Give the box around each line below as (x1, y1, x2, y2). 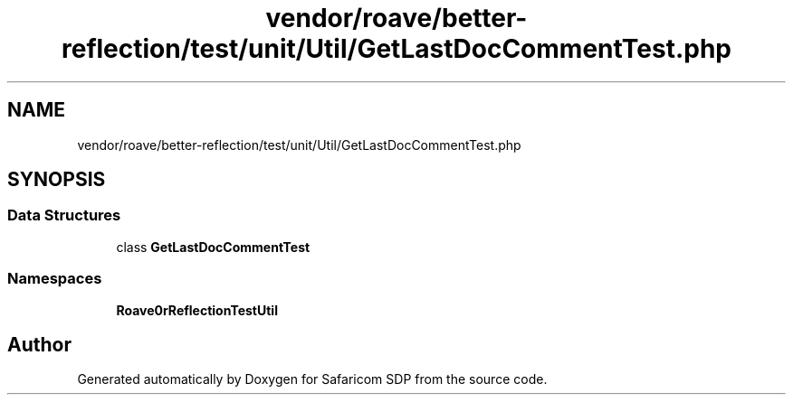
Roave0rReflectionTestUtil (116, 302, 278, 318)
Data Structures (7, 206, 121, 225)
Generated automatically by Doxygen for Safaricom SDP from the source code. (77, 371, 548, 388)
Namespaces (7, 269, 102, 288)
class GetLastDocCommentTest (116, 238, 311, 255)
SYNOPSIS (7, 168, 106, 192)
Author (7, 332, 72, 356)
